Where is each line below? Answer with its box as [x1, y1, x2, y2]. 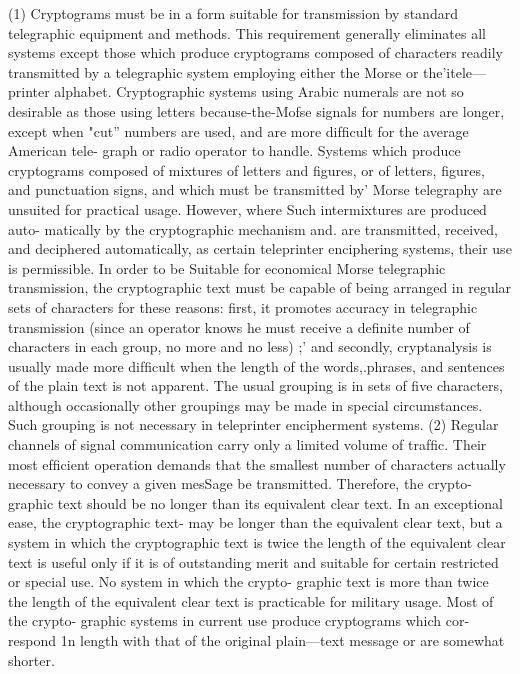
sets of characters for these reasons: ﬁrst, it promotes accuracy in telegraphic [8, 296, 478, 317]
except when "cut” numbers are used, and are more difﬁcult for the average [8, 120, 469, 141]
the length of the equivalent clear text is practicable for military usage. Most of [8, 590, 494, 611]
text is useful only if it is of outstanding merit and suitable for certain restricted [8, 551, 499, 572]
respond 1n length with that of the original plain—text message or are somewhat [8, 630, 505, 650]
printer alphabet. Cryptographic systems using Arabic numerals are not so [8, 81, 464, 102]
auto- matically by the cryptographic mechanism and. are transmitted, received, [8, 218, 498, 239]
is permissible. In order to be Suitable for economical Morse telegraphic [8, 257, 446, 278]
